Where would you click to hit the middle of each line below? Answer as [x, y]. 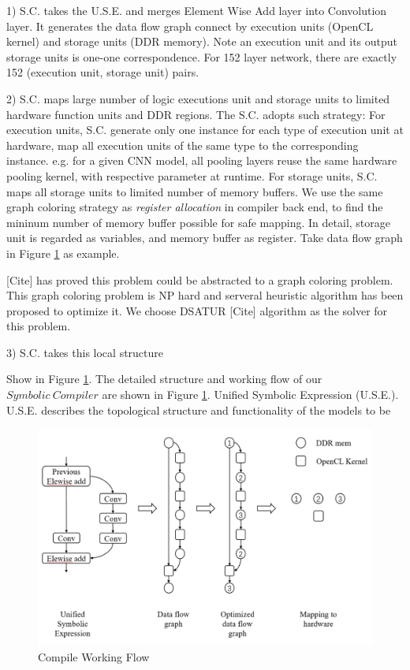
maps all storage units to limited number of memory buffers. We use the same [195, 191]
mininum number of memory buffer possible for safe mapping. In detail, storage [199, 222]
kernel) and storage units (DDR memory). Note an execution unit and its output [202, 41]
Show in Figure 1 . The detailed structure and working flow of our [164, 379]
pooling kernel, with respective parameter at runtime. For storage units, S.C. [192, 175]
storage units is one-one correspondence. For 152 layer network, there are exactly [202, 56]
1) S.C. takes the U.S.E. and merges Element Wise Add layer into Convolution [197, 10]
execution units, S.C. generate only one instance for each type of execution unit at [205, 130]
